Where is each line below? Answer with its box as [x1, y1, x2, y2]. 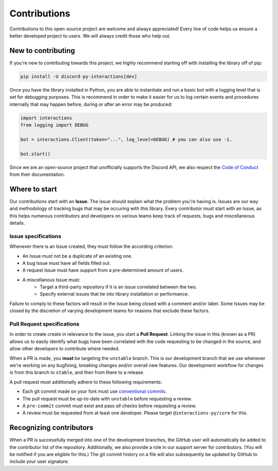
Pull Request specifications [9, 320, 80, 328]
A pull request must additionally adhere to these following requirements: [9, 378, 162, 385]
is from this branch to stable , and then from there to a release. [9, 369, 145, 375]
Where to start [9, 185, 57, 193]
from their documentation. [9, 171, 65, 177]
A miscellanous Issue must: [22, 277, 81, 283]
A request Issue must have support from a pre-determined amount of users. [22, 267, 184, 274]
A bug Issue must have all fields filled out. [22, 260, 111, 266]
